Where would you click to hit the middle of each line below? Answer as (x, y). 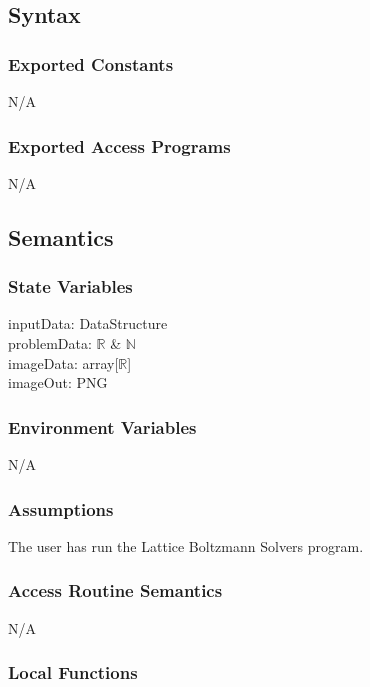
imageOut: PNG (58, 382)
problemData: (50, 343)
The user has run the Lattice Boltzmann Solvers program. (186, 545)
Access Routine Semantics (115, 590)
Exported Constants (91, 63)
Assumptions (61, 508)
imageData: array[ (63, 362)
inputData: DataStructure (88, 323)
